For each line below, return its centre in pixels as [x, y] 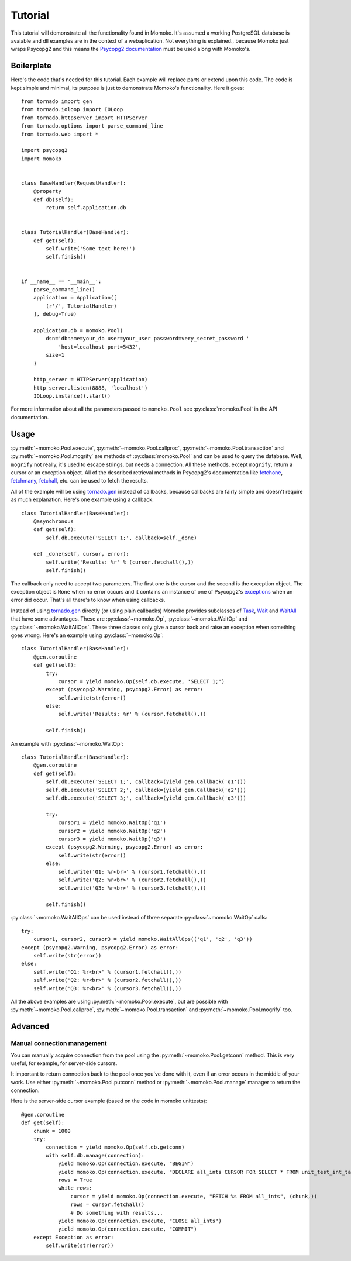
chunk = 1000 [52, 1131]
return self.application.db [86, 208]
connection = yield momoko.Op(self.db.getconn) [115, 1147]
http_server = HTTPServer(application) [90, 380]
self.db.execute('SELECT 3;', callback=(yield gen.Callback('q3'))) [146, 798]
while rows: [75, 1188]
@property [47, 191]
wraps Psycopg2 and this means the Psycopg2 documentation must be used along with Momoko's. [131, 49]
